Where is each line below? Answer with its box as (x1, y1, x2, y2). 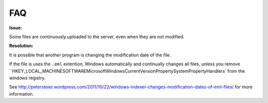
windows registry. (9, 75, 46, 81)
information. (9, 91, 34, 97)
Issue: (9, 25, 22, 31)
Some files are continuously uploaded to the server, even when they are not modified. (9, 34, 185, 40)
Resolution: (9, 43, 34, 49)
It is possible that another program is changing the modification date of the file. (9, 52, 171, 58)
